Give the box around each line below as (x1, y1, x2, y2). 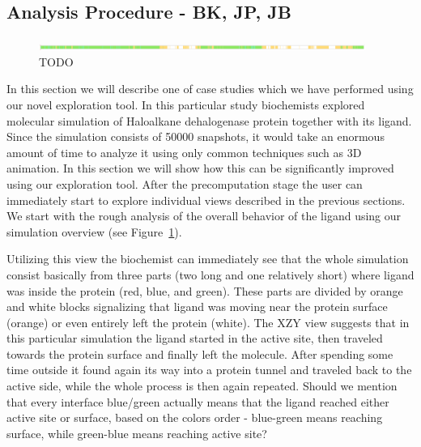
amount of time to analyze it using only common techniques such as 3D (6, 143, 362, 160)
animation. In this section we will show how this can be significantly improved (6, 160, 394, 177)
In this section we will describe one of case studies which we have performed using (6, 80, 414, 97)
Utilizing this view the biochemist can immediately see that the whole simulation (6, 250, 409, 267)
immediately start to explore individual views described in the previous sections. (6, 191, 406, 208)
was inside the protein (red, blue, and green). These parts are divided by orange (6, 282, 403, 299)
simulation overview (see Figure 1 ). (6, 223, 182, 240)
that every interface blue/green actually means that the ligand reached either (6, 393, 389, 410)
